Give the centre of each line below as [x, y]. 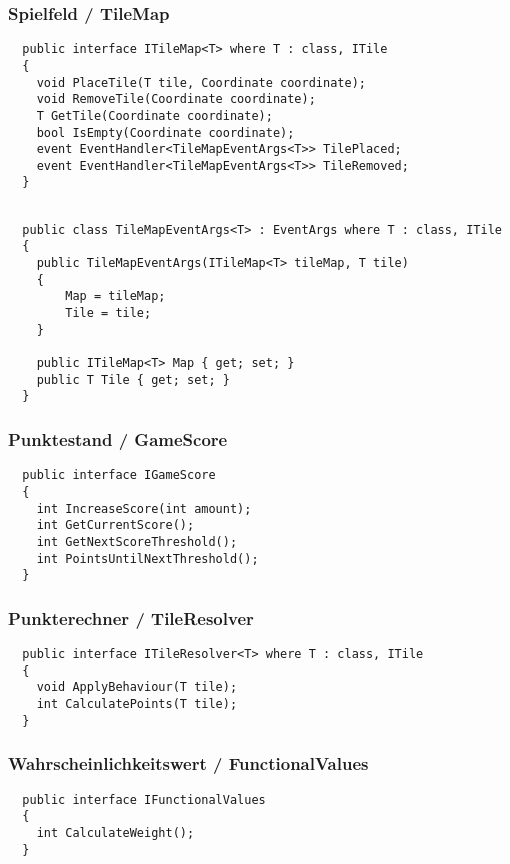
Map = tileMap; [115, 296]
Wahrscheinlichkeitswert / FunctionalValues [188, 763]
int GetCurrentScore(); [115, 525]
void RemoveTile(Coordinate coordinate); [176, 99]
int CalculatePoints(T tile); [137, 704]
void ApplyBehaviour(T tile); [137, 687]
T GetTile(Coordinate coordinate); [154, 115]
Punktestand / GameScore [118, 438]
